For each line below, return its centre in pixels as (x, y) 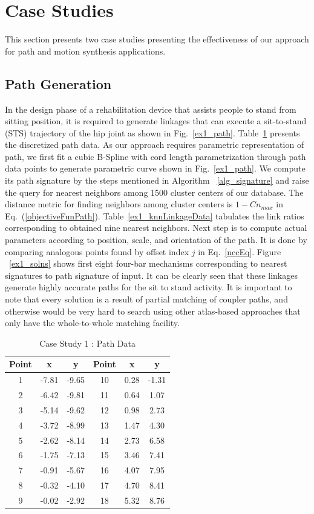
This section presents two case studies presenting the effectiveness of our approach (157, 39)
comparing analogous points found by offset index (97, 251)
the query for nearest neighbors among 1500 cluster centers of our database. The (154, 192)
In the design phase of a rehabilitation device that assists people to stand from (151, 109)
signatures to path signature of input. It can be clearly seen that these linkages (151, 275)
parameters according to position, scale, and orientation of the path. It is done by (156, 240)
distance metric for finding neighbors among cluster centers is (119, 204)
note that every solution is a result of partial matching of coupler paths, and (146, 299)
